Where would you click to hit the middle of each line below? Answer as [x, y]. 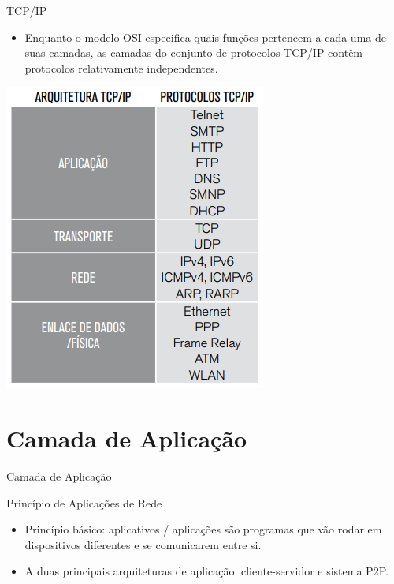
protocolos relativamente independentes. [121, 67]
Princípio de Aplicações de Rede [84, 502]
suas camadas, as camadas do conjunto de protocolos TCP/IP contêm [194, 52]
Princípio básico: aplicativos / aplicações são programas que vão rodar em [203, 529]
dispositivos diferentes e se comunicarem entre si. [143, 544]
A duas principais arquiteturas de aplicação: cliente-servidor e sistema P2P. [206, 571]
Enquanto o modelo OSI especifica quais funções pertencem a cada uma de [205, 37]
